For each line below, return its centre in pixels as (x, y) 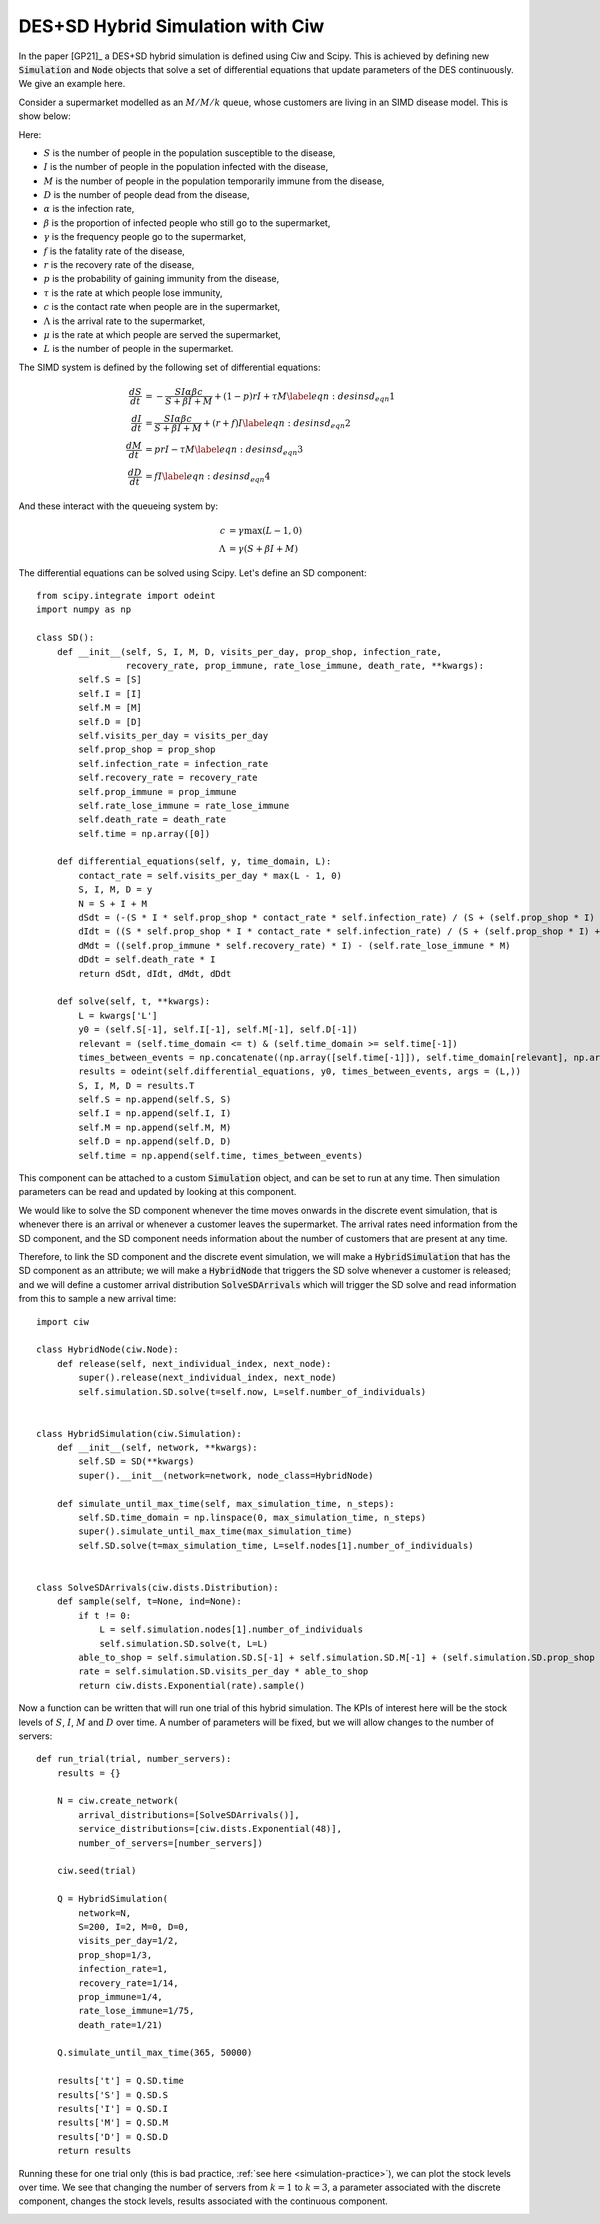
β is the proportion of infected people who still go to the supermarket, (187, 222)
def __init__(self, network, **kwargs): (157, 1448)
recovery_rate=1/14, (128, 1983)
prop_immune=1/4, (121, 1996)
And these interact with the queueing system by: (118, 506)
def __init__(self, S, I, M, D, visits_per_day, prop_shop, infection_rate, (249, 651)
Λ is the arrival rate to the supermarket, (124, 321)
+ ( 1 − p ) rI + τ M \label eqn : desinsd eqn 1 (304, 397)
